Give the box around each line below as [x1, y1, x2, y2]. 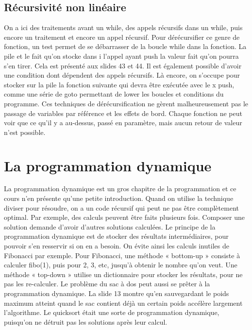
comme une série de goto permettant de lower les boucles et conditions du [4, 89, 224, 99]
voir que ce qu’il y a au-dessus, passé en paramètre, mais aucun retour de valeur [4, 117, 242, 128]
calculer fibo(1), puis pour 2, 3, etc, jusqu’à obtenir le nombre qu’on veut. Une [4, 260, 237, 270]
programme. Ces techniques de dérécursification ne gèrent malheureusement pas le [4, 98, 249, 108]
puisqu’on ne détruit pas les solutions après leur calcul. [4, 316, 168, 327]
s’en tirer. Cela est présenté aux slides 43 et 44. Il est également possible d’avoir [4, 60, 242, 70]
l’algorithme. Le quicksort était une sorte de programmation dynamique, [4, 307, 219, 317]
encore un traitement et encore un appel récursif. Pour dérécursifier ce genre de [4, 32, 240, 42]
